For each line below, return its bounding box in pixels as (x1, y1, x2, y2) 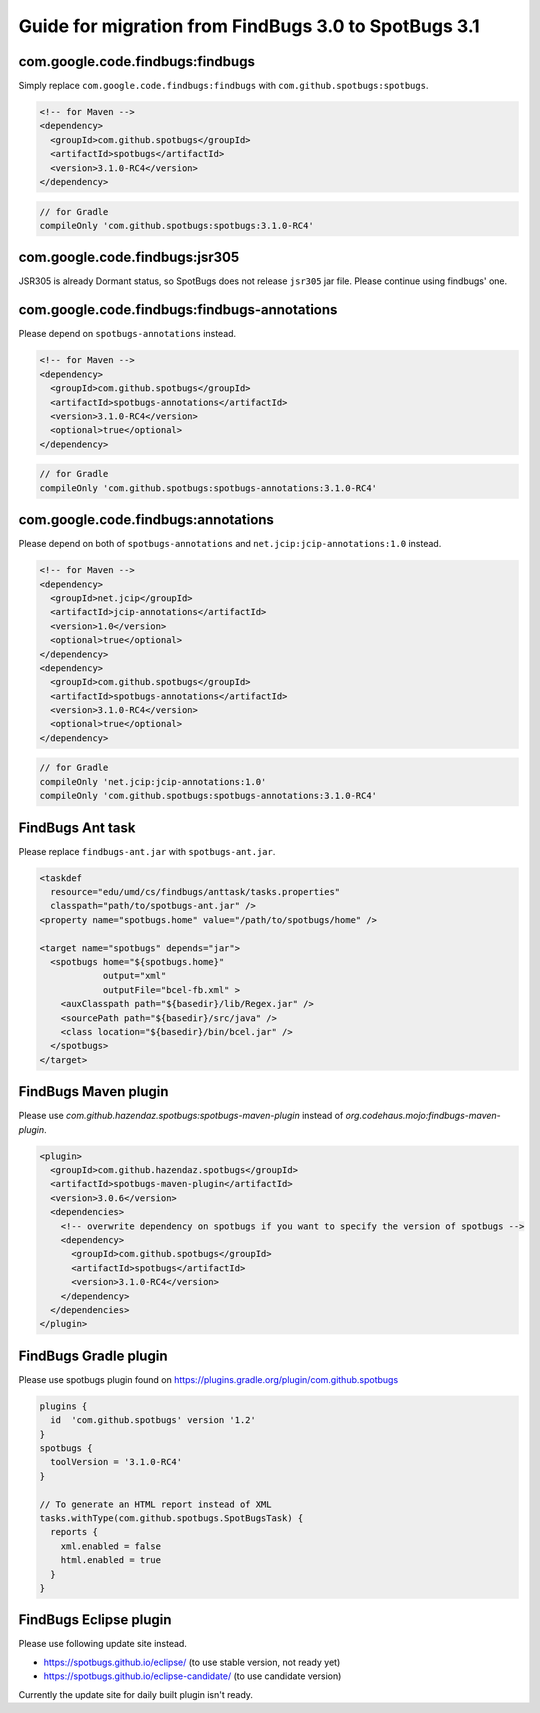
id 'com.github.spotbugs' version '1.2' (50, 1415, 257, 1426)
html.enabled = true (60, 1555, 162, 1566)
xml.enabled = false (60, 1540, 162, 1552)
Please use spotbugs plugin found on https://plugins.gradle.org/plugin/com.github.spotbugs (18, 1373, 399, 1385)
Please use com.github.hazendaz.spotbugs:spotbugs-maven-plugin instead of (18, 1110, 344, 1122)
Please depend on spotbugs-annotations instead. (18, 328, 237, 340)
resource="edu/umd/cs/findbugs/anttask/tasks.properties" (50, 886, 341, 898)
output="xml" (102, 970, 167, 982)
